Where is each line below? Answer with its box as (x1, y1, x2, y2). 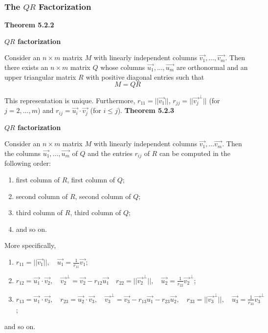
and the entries (88, 148, 133, 158)
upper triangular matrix (4, 71, 76, 82)
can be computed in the (159, 148, 230, 158)
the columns (4, 148, 41, 158)
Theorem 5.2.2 (4, 20, 54, 30)
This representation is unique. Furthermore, (4, 95, 135, 105)
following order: (4, 158, 51, 168)
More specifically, (4, 240, 56, 250)
